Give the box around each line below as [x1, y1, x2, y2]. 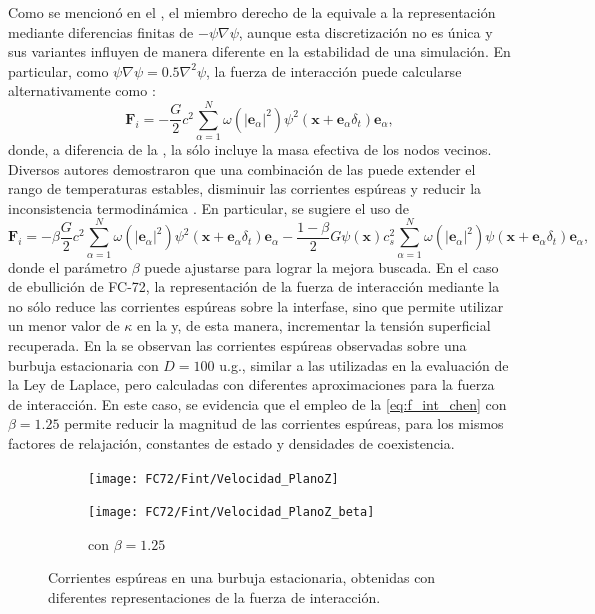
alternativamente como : [8, 80, 156, 101]
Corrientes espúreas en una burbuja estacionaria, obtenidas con [48, 567, 436, 588]
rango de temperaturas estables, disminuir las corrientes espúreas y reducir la [8, 178, 482, 199]
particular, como [8, 60, 109, 81]
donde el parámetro [8, 256, 128, 277]
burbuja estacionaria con [8, 354, 159, 375]
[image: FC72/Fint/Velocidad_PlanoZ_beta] [88, 505, 375, 520]
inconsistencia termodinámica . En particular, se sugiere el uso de [8, 197, 409, 218]
